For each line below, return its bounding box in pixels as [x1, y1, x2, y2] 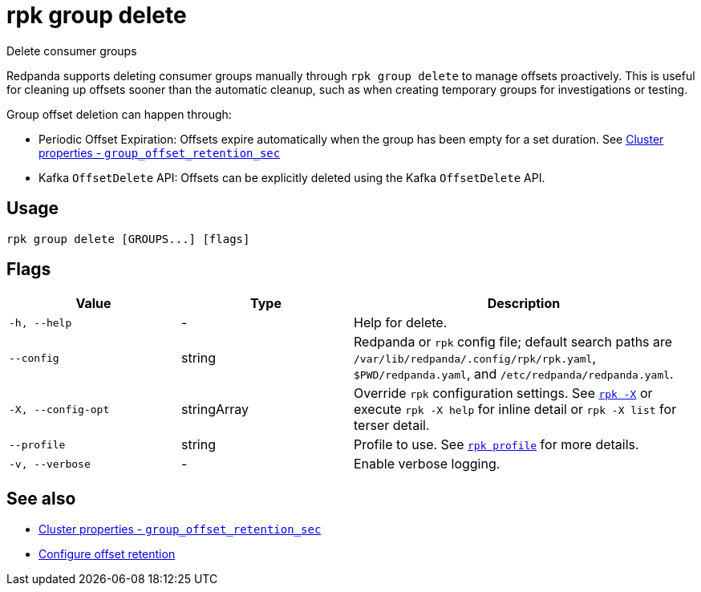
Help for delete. [354, 314, 448, 331]
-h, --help [9, 316, 72, 329]
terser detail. [354, 417, 430, 434]
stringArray [181, 401, 249, 418]
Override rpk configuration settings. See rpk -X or [354, 385, 653, 402]
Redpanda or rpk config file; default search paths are [354, 334, 673, 351]
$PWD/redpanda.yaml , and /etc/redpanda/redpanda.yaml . [354, 366, 674, 383]
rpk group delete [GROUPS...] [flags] [6, 232, 250, 245]
